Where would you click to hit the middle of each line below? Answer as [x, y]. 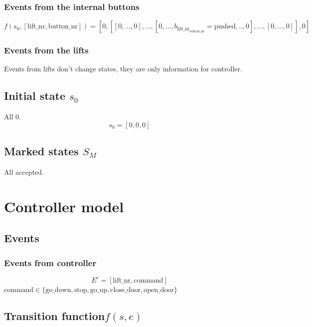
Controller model [64, 206]
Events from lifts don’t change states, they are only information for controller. [123, 69]
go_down [58, 290]
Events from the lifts [46, 50]
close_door [126, 290]
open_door [159, 290]
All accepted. [24, 172]
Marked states [41, 151]
